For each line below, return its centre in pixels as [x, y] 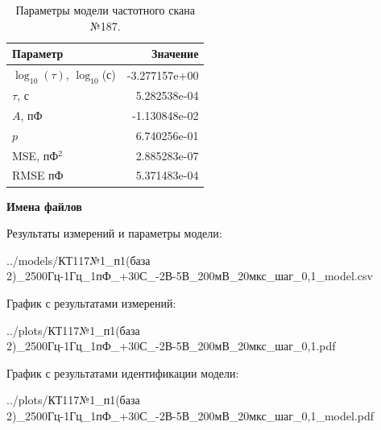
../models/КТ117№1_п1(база [79, 260]
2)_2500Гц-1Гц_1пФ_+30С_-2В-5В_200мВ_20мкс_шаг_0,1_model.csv [190, 276]
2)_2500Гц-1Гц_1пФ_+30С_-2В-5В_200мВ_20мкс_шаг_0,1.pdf [171, 346]
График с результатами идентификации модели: [123, 372]
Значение [175, 54]
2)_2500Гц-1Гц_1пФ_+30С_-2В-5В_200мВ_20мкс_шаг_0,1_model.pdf [190, 415]
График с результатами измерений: [91, 302]
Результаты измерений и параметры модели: [114, 233]
